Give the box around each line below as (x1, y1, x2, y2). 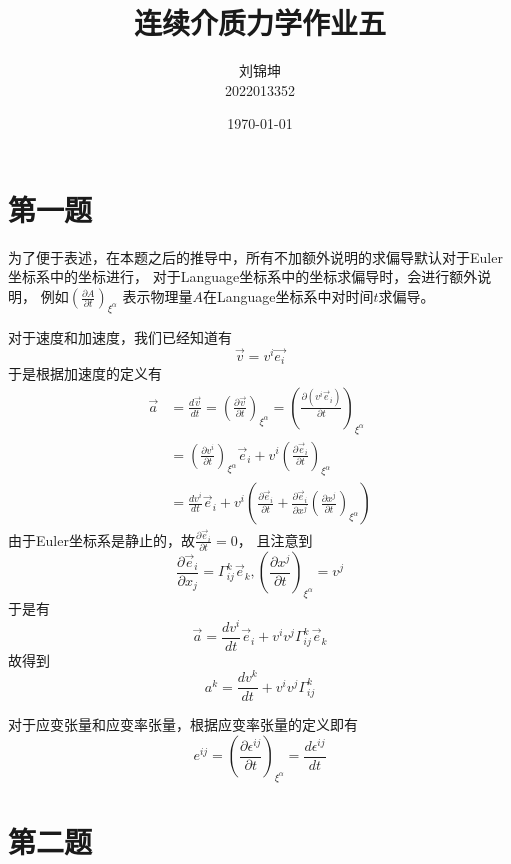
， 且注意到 (237, 529, 313, 550)
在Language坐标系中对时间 (202, 286, 374, 307)
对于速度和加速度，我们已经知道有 (8, 326, 232, 347)
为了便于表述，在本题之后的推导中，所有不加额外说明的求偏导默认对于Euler (8, 246, 503, 267)
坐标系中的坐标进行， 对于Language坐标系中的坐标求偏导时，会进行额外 (8, 266, 478, 287)
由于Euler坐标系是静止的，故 (8, 529, 195, 550)
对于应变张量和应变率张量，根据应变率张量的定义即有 (8, 714, 358, 735)
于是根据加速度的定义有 (8, 363, 162, 384)
